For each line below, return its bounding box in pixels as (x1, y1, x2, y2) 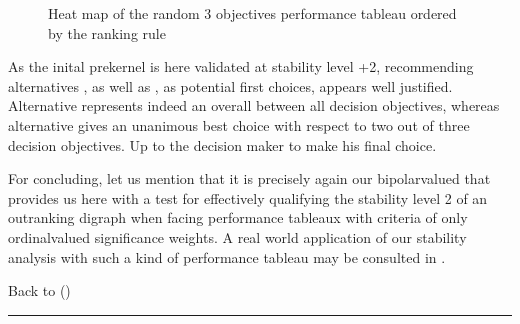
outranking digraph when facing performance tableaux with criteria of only (8, 207, 468, 228)
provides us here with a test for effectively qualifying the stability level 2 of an (8, 187, 488, 208)
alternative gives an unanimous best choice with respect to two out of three (8, 114, 470, 135)
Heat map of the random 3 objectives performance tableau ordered (48, 3, 457, 23)
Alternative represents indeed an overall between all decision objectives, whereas (8, 95, 500, 116)
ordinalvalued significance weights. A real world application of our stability (8, 226, 467, 247)
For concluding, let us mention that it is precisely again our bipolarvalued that (8, 168, 491, 189)
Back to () (8, 280, 71, 301)
